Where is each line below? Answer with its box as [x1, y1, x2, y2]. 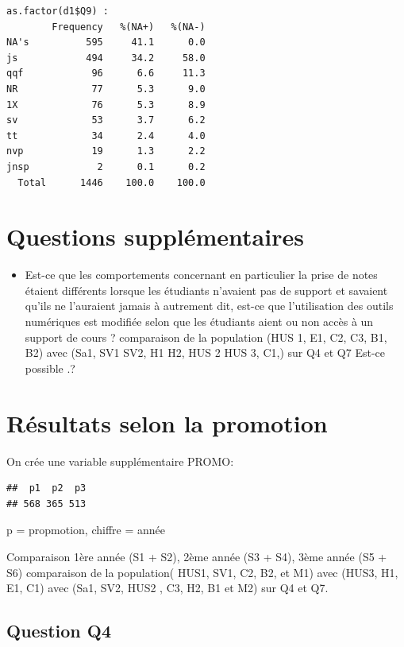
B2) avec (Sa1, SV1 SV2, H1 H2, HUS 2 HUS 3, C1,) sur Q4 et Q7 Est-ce [25, 344, 385, 361]
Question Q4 [6, 618, 112, 643]
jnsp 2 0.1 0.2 [6, 161, 206, 172]
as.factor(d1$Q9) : [6, 6, 109, 17]
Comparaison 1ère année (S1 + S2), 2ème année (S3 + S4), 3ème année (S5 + [6, 548, 387, 564]
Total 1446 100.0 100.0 [17, 176, 206, 188]
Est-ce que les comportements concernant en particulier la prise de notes [25, 266, 378, 283]
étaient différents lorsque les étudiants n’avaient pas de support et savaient [25, 281, 388, 298]
